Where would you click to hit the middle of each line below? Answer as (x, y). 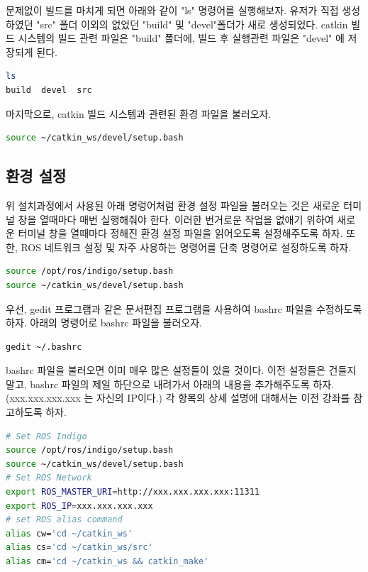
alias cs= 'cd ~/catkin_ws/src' (79, 548)
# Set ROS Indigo (46, 436)
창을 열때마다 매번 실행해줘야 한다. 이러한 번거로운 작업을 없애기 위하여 (176, 219)
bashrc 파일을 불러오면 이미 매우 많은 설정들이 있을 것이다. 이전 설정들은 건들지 (181, 370)
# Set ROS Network (49, 478)
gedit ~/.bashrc (44, 347)
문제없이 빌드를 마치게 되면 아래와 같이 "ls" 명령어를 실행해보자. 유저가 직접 (172, 10)
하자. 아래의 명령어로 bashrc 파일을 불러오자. (104, 323)
